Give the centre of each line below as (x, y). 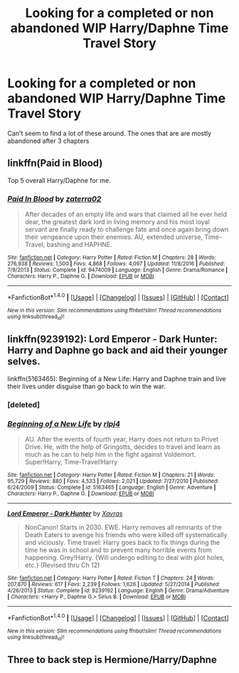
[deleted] (24, 405)
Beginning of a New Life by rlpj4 (64, 423)
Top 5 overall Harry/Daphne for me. (59, 180)
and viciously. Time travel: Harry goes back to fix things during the (122, 543)
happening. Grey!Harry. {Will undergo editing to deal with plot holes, (125, 558)
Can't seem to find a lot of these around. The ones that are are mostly (110, 133)
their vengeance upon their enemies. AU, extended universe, (114, 237)
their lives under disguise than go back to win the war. (86, 386)
